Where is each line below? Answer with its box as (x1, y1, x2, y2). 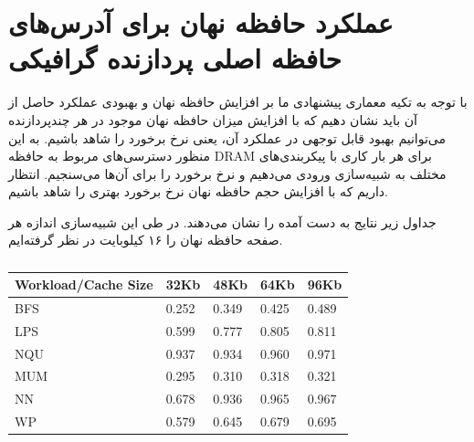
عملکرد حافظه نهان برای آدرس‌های (8, 4, 394, 41)
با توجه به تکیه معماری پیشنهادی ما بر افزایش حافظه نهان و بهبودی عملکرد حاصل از (8, 92, 468, 111)
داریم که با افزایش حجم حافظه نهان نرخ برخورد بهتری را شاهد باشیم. (8, 182, 388, 201)
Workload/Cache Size (15, 275, 153, 294)
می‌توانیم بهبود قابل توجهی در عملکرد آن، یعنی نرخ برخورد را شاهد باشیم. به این (8, 128, 447, 147)
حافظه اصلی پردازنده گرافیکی (8, 39, 342, 77)
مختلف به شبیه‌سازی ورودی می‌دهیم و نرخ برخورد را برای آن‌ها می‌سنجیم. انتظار (8, 163, 447, 183)
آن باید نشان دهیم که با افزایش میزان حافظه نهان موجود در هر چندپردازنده (8, 110, 417, 129)
